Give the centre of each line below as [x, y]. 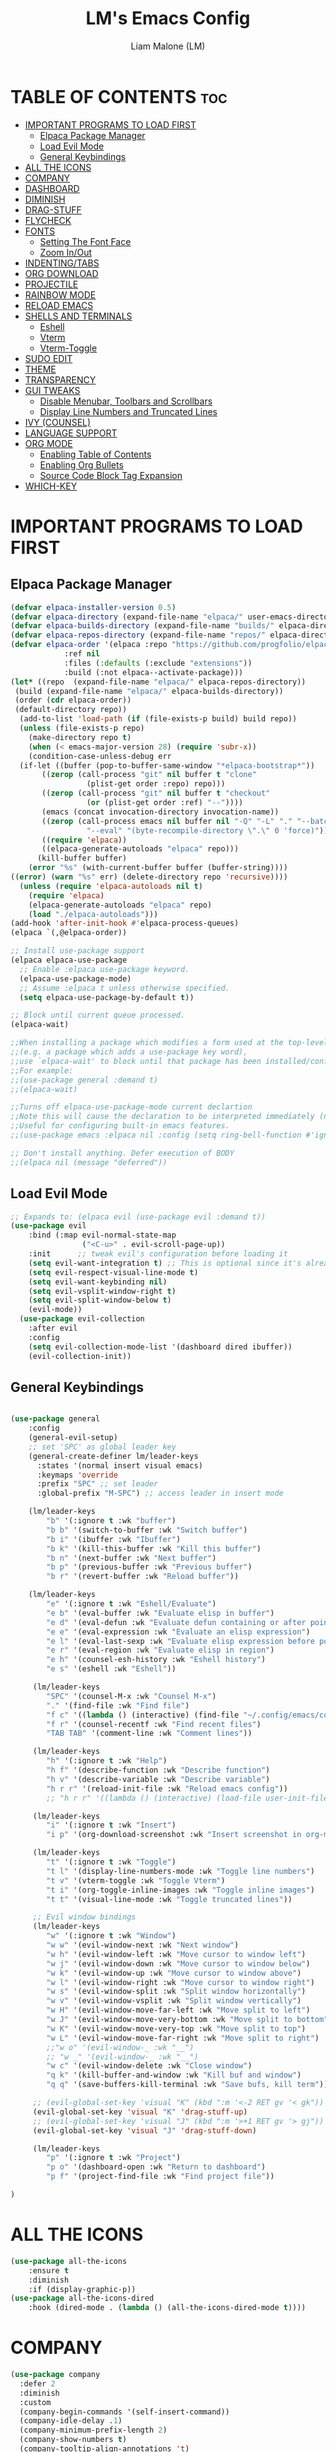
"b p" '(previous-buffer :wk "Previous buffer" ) [149, 1567]
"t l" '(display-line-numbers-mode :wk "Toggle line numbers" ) [180, 1871]
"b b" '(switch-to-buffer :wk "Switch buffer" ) [147, 1530]
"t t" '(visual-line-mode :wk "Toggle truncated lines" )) [169, 1899]
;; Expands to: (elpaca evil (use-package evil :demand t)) [138, 1217]
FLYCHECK [48, 220]
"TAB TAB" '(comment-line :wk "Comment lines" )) [149, 1733]
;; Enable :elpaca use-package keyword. [104, 969]
